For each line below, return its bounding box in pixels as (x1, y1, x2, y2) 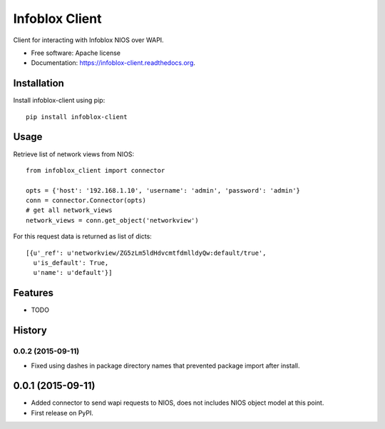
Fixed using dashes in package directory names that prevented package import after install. (31, 361, 300, 370)
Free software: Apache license (31, 49, 121, 57)
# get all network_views (26, 206, 113, 214)
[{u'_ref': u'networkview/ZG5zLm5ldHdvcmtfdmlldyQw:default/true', (26, 248, 267, 257)
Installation (13, 77, 64, 89)
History (13, 325, 48, 337)
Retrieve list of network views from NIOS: (13, 150, 135, 158)
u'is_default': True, (33, 259, 109, 267)
